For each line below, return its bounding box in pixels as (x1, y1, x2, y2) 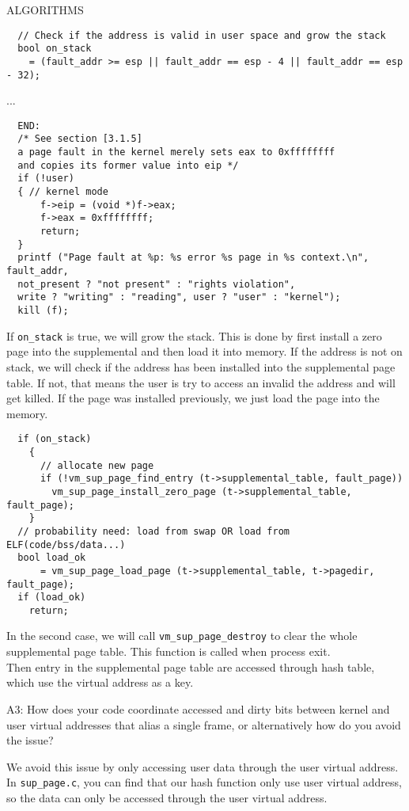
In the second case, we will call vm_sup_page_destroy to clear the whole (6, 627, 358, 644)
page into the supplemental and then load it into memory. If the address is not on (6, 343, 403, 360)
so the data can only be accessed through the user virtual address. (6, 789, 328, 805)
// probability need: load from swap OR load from (17, 525, 290, 537)
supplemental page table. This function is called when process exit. (6, 643, 331, 660)
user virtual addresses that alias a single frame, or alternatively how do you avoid (6, 716, 401, 733)
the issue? (6, 732, 54, 748)
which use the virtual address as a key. (6, 674, 194, 691)
